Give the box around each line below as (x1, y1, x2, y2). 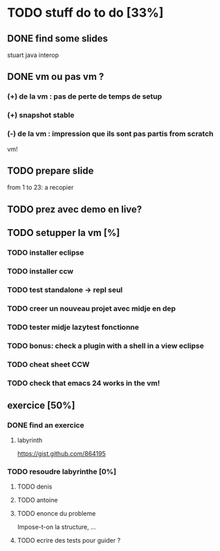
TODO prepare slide (7, 164, 94, 176)
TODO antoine (17, 496, 58, 505)
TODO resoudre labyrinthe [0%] (7, 467, 116, 477)
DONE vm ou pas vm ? (7, 71, 104, 83)
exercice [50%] (7, 399, 75, 411)
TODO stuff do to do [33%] (7, 5, 164, 21)
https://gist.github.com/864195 (17, 450, 106, 458)
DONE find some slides (7, 33, 109, 44)
